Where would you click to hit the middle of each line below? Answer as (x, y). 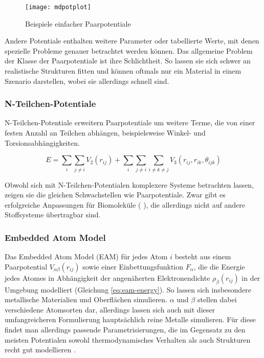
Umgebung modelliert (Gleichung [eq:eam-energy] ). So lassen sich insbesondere (128, 289)
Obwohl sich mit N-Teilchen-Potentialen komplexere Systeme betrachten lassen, (129, 184)
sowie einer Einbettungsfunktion (133, 266)
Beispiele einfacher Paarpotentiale (78, 23)
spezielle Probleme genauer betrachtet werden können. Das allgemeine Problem (129, 50)
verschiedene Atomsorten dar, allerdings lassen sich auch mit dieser (110, 309)
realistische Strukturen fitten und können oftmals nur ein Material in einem (123, 71)
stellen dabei (217, 299)
